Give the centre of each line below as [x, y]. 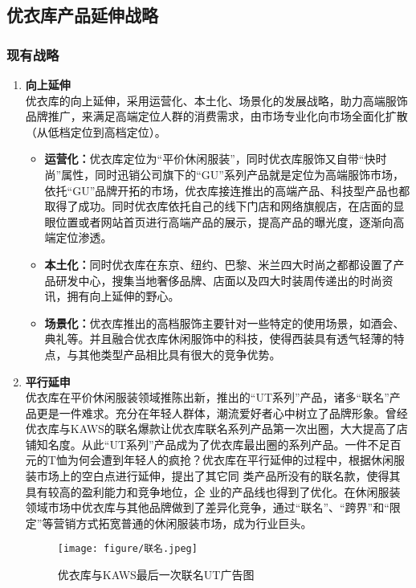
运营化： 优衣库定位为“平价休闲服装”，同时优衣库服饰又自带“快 [210, 159]
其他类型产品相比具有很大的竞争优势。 [179, 354]
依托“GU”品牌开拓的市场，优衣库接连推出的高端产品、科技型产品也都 [227, 190]
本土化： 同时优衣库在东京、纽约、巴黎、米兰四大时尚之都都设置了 [219, 264]
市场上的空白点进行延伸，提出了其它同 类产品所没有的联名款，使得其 [218, 476]
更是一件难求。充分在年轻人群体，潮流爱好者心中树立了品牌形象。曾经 [222, 412]
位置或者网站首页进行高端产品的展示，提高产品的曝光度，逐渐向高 [230, 221]
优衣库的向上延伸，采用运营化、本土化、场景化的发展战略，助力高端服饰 [216, 100]
